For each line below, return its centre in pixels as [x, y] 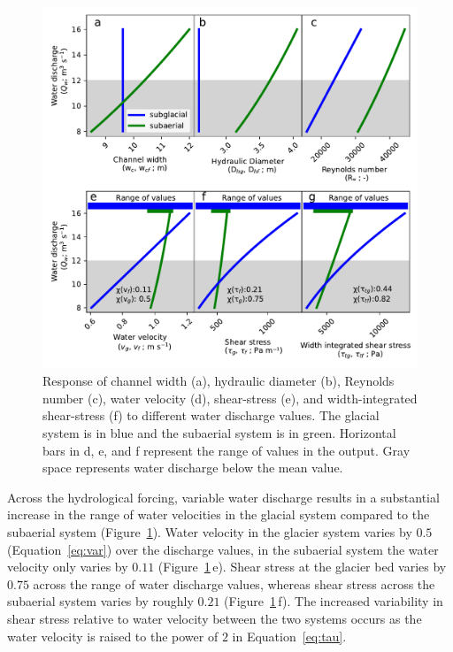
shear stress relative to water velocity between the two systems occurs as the [215, 618]
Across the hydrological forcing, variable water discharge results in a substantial [223, 497]
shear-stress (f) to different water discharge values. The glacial [211, 415]
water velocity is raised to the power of [113, 636]
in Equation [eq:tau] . [289, 636]
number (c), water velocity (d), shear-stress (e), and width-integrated [230, 398]
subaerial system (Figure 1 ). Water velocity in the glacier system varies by [210, 532]
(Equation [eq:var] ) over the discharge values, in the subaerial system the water [223, 549]
